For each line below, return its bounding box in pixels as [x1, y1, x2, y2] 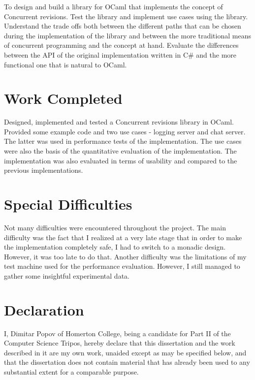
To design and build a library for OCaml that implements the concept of [4, 1, 223, 11]
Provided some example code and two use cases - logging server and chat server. [4, 126, 246, 136]
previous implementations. [4, 165, 83, 175]
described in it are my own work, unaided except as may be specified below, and [4, 347, 247, 357]
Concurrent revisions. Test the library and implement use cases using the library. [4, 11, 248, 21]
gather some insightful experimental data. [4, 270, 129, 281]
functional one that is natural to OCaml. [4, 59, 127, 69]
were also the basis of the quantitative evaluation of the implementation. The [4, 146, 237, 156]
